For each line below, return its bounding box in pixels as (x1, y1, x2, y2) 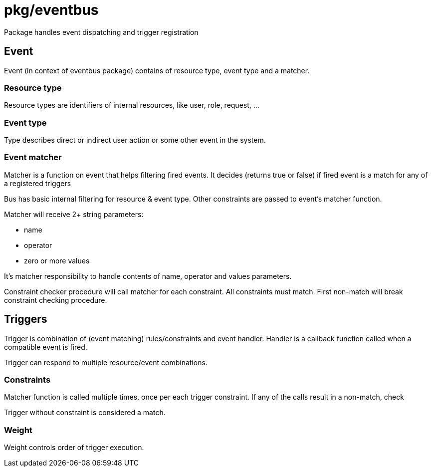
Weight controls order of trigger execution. (4, 443, 144, 452)
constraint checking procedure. (4, 295, 107, 304)
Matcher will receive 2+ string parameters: (4, 210, 144, 219)
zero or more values (24, 256, 90, 265)
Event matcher (4, 152, 62, 163)
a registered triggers (4, 179, 71, 188)
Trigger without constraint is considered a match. (4, 408, 166, 417)
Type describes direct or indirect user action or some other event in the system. (4, 136, 266, 145)
